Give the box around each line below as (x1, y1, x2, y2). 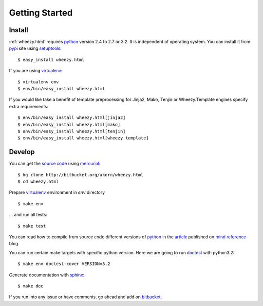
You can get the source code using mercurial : (9, 161, 101, 167)
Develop (9, 148, 35, 156)
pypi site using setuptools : (9, 45, 62, 51)
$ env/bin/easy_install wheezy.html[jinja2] (18, 115, 126, 120)
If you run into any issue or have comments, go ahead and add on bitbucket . (9, 294, 162, 300)
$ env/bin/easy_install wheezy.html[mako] (18, 122, 121, 127)
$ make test (18, 223, 46, 229)
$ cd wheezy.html (18, 179, 59, 185)
